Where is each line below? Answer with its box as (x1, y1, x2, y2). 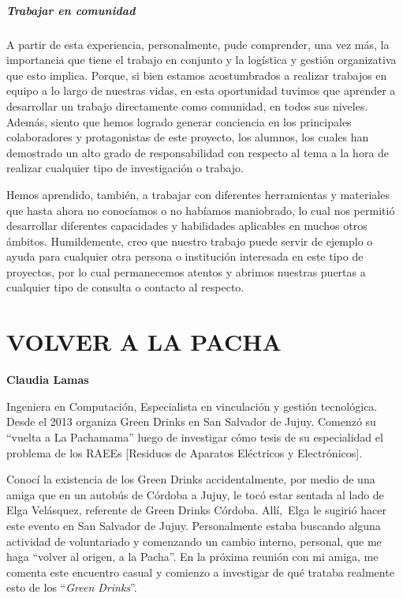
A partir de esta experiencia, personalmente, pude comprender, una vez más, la (6, 36, 390, 52)
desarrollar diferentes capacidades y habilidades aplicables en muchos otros (6, 217, 368, 234)
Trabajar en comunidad (6, 2, 136, 18)
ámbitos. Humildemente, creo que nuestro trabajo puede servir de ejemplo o (6, 232, 373, 249)
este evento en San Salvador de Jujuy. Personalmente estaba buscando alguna (6, 517, 381, 533)
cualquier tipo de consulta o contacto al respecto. (6, 279, 244, 295)
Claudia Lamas (6, 371, 89, 388)
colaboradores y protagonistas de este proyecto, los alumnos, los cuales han (6, 129, 369, 145)
